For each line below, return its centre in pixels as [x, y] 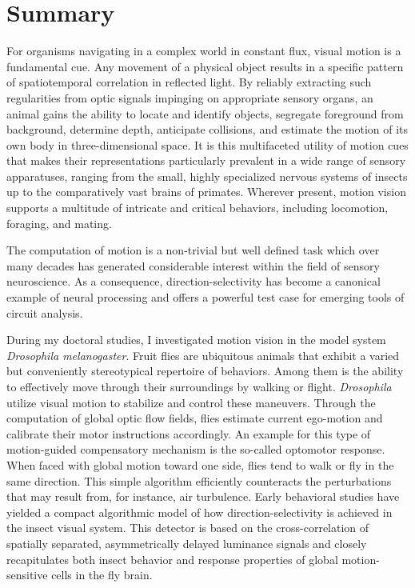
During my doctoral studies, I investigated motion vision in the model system [196, 340]
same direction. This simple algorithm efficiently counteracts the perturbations [199, 480]
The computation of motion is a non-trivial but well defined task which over [193, 250]
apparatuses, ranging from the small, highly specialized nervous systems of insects [207, 176]
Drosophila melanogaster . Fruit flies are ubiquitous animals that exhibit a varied [203, 355]
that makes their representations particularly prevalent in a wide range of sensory [206, 160]
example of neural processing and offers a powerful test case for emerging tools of [206, 297]
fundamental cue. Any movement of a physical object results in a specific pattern [205, 66]
